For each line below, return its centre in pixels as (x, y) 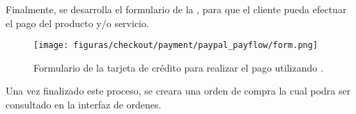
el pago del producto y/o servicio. (77, 23)
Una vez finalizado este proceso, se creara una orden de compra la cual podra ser (178, 91)
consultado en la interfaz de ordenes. (84, 105)
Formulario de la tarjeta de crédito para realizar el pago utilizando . (178, 67)
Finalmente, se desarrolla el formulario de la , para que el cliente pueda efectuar (176, 9)
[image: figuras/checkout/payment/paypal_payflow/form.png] (176, 46)
